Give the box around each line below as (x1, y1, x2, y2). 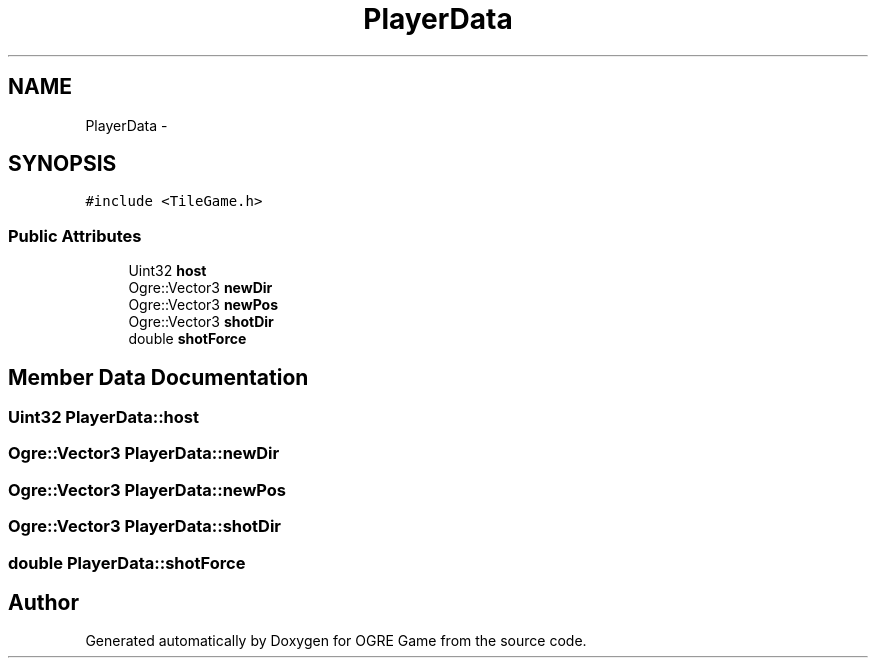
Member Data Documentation (8, 364, 309, 390)
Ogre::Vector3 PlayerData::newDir (8, 443, 280, 464)
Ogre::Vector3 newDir (128, 279, 273, 297)
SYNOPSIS (8, 151, 117, 177)
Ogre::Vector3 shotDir (128, 313, 274, 331)
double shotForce (128, 330, 247, 348)
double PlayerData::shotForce (8, 552, 246, 573)
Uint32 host (128, 262, 207, 280)
